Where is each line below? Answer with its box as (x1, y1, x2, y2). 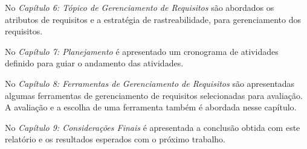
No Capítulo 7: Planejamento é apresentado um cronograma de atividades (5, 45, 279, 57)
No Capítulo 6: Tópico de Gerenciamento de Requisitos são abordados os (5, 1, 274, 13)
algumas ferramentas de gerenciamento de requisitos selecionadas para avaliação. (5, 89, 303, 101)
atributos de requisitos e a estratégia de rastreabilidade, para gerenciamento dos (5, 13, 301, 25)
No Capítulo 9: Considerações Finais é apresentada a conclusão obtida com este (5, 121, 300, 133)
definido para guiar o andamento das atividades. (5, 57, 184, 69)
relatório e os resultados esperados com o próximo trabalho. (5, 133, 225, 145)
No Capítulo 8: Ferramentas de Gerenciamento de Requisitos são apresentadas (5, 77, 294, 89)
